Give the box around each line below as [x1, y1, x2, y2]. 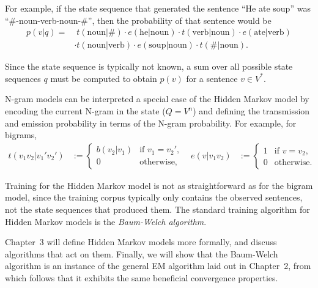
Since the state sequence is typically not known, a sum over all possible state [5, 60, 293, 73]
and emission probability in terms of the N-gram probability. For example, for [5, 116, 297, 129]
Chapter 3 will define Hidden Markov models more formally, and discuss [5, 235, 277, 248]
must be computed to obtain [50, 72, 157, 84]
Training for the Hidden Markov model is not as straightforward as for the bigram [5, 179, 313, 191]
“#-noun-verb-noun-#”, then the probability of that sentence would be [5, 13, 272, 26]
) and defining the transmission [193, 105, 310, 117]
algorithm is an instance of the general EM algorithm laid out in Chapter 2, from [5, 259, 311, 272]
